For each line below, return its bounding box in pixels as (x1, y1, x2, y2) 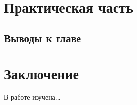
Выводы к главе (4, 30, 81, 45)
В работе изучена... (4, 92, 61, 102)
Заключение (4, 64, 79, 84)
